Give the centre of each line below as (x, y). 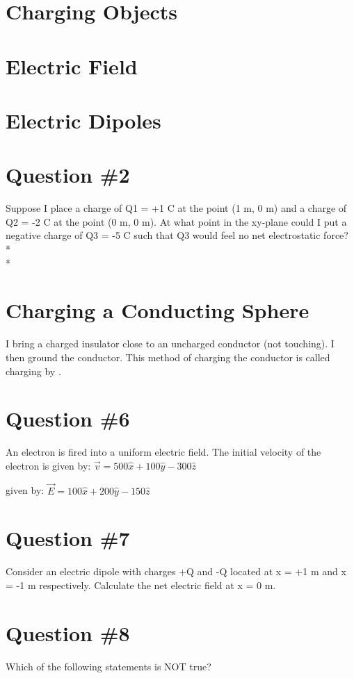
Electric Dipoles (83, 120)
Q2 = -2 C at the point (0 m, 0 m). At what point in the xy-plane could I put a (176, 221)
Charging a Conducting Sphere (158, 310)
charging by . (33, 371)
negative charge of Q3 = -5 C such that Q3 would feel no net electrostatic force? (177, 235)
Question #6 (68, 419)
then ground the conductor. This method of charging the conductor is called (168, 357)
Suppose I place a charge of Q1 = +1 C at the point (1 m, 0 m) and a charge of (176, 208)
